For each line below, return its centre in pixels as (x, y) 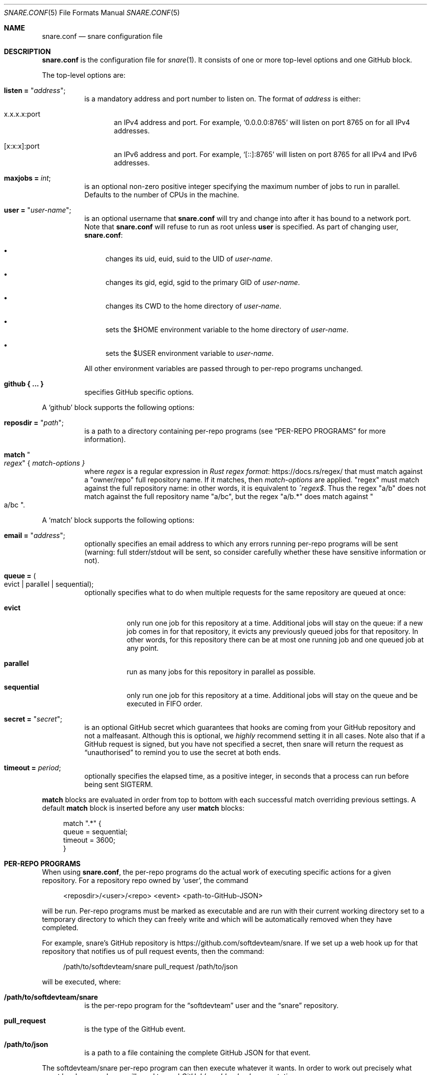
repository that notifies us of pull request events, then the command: (153, 951)
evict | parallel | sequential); (49, 584)
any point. (143, 648)
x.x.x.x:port (22, 114)
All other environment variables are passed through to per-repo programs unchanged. (224, 368)
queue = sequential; (95, 832)
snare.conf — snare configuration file (102, 36)
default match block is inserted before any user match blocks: (143, 808)
